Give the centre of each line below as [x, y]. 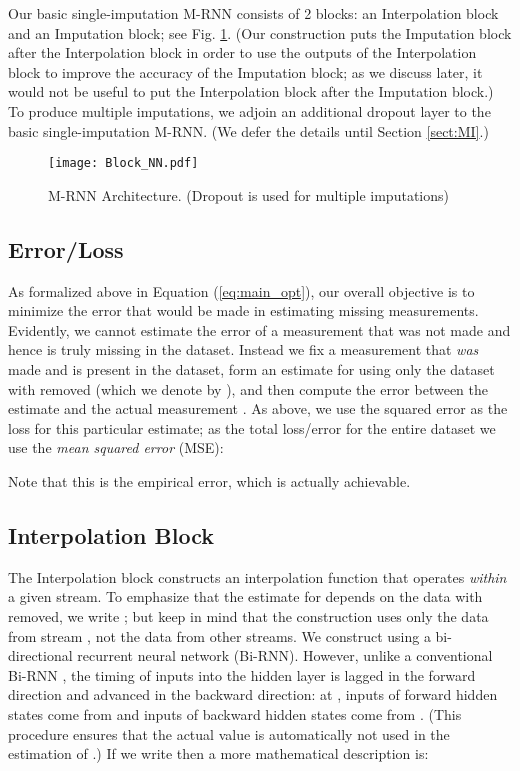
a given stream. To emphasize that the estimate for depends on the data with [245, 596]
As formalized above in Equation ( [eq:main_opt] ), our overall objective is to [241, 290]
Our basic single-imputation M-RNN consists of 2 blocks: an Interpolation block [253, 13]
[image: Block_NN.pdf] [123, 163]
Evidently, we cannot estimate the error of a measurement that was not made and [259, 329]
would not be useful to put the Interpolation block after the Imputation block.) [251, 91]
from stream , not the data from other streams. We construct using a [219, 635]
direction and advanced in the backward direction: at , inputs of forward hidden [253, 694]
